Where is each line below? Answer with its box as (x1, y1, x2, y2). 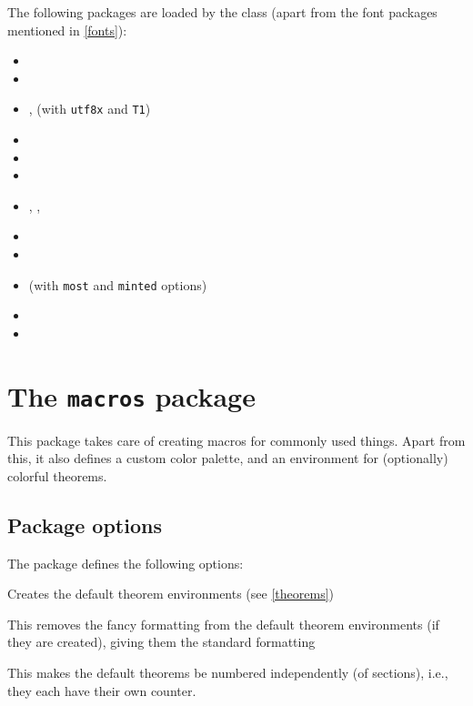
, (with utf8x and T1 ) (28, 99, 151, 118)
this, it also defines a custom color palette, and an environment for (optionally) (7, 449, 448, 468)
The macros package (7, 377, 256, 414)
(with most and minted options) (28, 275, 207, 294)
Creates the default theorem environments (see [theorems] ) (7, 584, 334, 603)
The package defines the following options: (7, 553, 244, 572)
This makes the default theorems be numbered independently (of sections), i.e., (7, 663, 448, 682)
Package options (7, 510, 162, 539)
